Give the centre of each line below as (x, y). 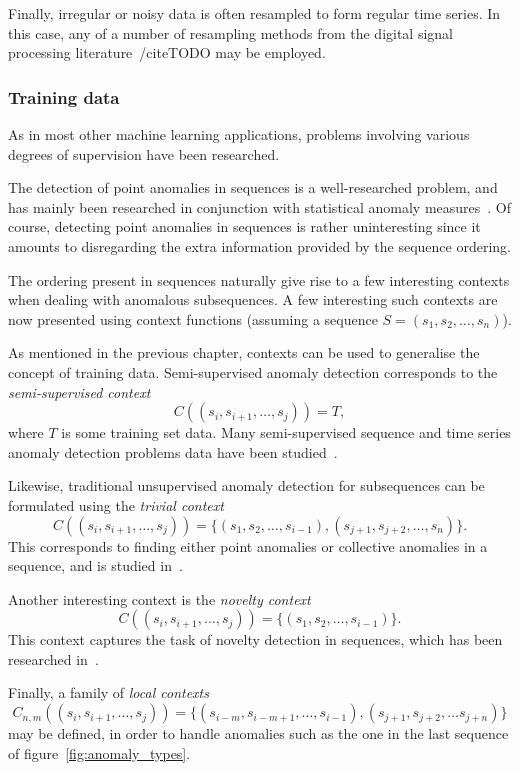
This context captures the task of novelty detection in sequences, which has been (255, 639)
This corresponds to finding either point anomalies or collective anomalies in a (248, 545)
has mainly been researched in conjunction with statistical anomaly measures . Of (260, 206)
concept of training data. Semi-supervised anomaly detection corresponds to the (253, 371)
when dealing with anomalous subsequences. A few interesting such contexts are (253, 299)
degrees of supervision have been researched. (144, 153)
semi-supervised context (79, 391)
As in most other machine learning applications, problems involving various (239, 134)
